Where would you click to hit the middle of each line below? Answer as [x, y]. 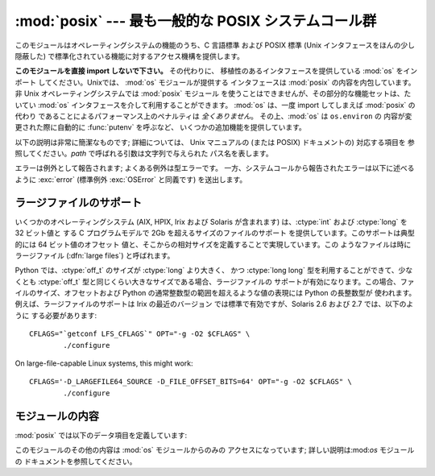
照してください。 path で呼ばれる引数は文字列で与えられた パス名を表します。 [144, 154]
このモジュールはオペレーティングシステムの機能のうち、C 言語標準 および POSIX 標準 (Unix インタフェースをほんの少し [215, 45]
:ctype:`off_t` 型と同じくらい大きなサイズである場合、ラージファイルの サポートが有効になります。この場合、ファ [226, 281]
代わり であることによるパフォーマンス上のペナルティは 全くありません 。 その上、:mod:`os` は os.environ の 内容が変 [213, 116]
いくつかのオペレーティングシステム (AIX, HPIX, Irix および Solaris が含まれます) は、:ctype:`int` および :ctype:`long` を [211, 221]
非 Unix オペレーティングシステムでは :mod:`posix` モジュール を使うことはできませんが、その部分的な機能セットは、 [209, 93]
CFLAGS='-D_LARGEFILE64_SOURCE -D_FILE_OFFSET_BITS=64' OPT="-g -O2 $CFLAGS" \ [191, 382]
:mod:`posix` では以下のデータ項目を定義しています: [101, 435]
